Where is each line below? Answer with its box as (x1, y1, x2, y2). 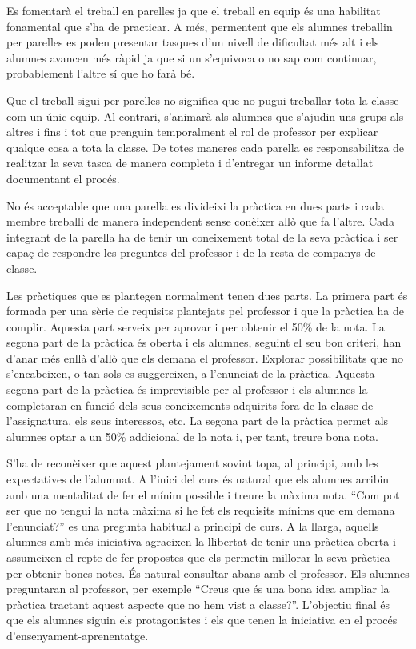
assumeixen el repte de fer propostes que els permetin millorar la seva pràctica (6, 549, 390, 565)
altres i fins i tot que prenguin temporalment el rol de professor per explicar (6, 123, 378, 140)
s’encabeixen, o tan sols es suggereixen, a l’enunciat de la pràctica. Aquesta (6, 365, 375, 382)
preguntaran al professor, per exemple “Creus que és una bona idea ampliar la (6, 580, 390, 597)
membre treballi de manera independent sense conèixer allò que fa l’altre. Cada (6, 213, 394, 230)
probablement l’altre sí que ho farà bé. (6, 65, 195, 82)
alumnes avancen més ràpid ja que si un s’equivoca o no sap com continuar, (6, 49, 377, 66)
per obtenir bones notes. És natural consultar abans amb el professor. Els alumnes (6, 564, 410, 581)
